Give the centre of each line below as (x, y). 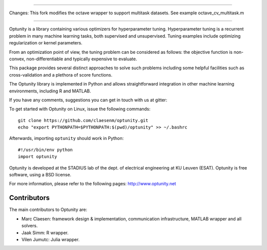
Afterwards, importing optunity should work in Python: (67, 138)
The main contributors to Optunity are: (48, 209)
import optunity (38, 157)
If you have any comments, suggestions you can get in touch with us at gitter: (88, 100)
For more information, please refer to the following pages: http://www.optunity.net (93, 184)
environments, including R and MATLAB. (50, 91)
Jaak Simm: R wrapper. (45, 233)
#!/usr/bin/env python (45, 150)
